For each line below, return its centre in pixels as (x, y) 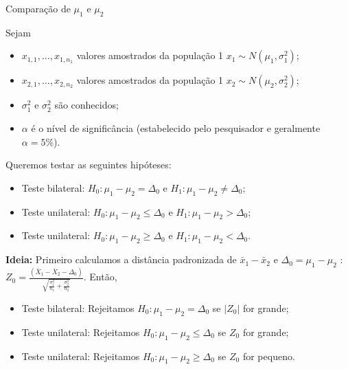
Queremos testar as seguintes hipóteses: (89, 165)
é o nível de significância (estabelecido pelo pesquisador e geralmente (176, 127)
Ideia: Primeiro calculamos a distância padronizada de (121, 259)
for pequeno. (269, 356)
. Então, (100, 277)
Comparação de (38, 8)
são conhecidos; (86, 105)
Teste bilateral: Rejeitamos (78, 307)
